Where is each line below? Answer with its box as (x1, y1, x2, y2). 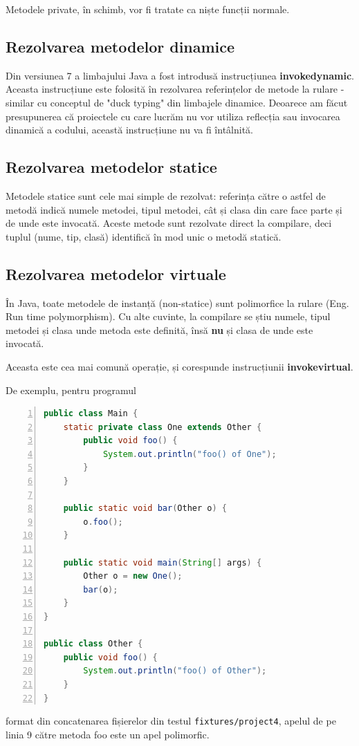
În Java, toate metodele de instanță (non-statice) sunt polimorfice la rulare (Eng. (6, 295, 349, 310)
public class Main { (44, 409, 138, 419)
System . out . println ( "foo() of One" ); (102, 449, 277, 459)
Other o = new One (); (83, 571, 183, 581)
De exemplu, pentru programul (6, 382, 136, 397)
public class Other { (44, 639, 143, 649)
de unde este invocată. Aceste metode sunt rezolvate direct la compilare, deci (6, 216, 332, 230)
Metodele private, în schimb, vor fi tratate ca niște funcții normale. (6, 2, 290, 16)
